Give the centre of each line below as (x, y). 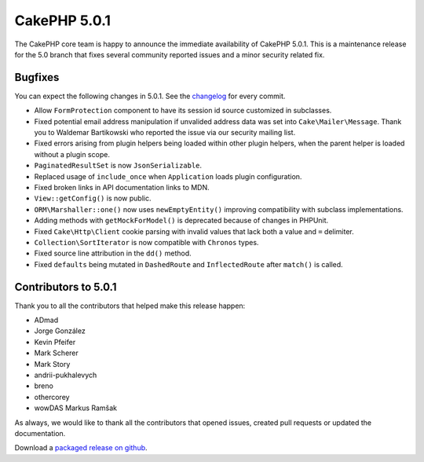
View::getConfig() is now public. (93, 198)
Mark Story (52, 364)
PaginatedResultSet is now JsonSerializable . (118, 166)
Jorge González (60, 331)
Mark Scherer (56, 353)
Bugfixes (37, 77)
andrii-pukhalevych (66, 375)
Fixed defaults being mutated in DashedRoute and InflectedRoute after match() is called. (188, 264)
